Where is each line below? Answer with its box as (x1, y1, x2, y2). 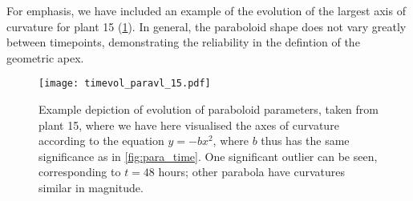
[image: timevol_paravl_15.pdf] (38, 78, 211, 90)
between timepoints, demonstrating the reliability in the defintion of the (6, 34, 360, 50)
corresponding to (38, 163, 121, 180)
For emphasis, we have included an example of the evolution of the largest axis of (6, 2, 406, 18)
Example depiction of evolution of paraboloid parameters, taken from (38, 101, 379, 118)
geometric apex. (6, 49, 84, 66)
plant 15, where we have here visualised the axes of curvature (38, 116, 339, 133)
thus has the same (261, 132, 350, 149)
